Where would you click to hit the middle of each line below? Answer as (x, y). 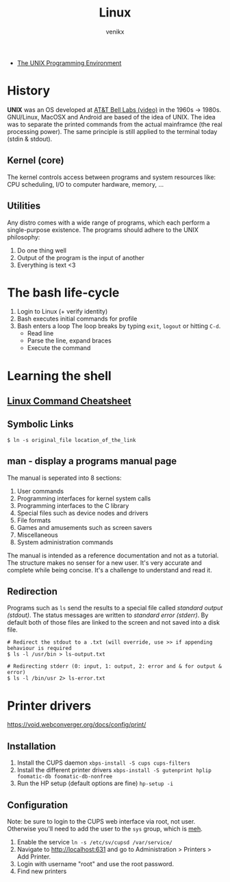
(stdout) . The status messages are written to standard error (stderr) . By (108, 615)
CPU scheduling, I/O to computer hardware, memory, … (86, 184)
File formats (34, 520)
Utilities (24, 206)
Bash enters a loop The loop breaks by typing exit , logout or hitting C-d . (119, 326)
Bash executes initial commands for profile (77, 319)
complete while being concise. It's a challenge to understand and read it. (110, 570)
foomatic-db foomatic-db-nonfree (65, 777)
